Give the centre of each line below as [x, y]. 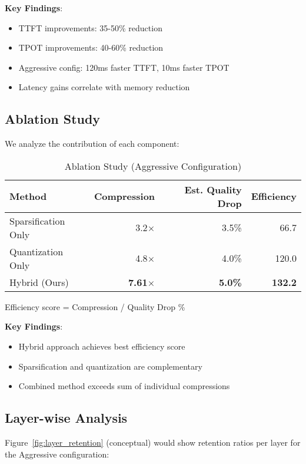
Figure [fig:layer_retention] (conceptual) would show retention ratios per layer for [153, 442]
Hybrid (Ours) [39, 282]
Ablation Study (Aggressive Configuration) [153, 166]
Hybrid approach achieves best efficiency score [102, 346]
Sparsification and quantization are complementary [110, 366]
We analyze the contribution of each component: [92, 144]
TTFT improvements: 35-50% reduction [90, 27]
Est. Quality [213, 189]
